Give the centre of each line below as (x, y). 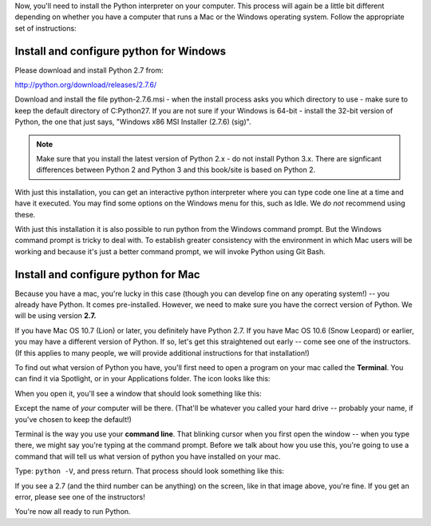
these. (25, 214)
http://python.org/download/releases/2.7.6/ (86, 85)
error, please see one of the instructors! (80, 496)
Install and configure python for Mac (107, 275)
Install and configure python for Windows (121, 51)
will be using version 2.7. (55, 316)
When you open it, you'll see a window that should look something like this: (138, 393)
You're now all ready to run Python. (73, 512)
